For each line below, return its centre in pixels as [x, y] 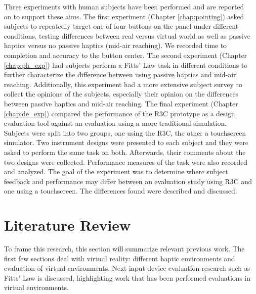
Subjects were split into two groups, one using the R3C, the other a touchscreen [125, 132]
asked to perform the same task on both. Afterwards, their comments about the [125, 152]
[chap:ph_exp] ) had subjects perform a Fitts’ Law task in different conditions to [126, 65]
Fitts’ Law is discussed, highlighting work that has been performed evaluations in [127, 277]
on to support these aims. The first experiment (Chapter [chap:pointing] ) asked [124, 16]
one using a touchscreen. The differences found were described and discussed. [121, 191]
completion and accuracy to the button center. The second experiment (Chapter [126, 55]
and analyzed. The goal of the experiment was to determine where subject [116, 171]
